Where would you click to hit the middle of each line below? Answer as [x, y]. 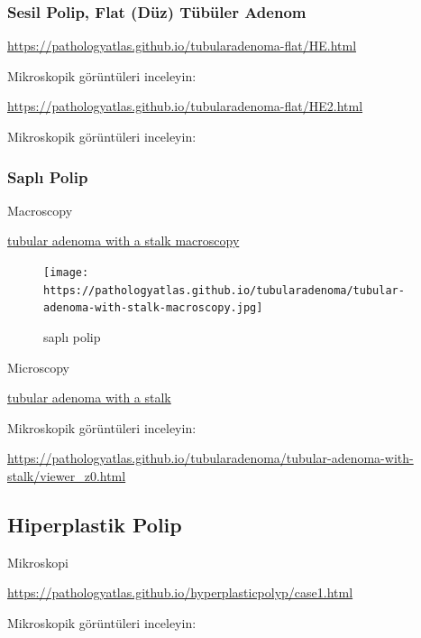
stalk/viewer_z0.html [67, 475]
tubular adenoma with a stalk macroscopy [124, 240]
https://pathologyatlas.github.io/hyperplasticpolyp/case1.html [180, 592]
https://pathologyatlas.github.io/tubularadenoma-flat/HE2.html [185, 106]
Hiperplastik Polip [95, 524]
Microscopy [38, 367]
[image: [66, 273]
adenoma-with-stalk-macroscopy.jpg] [153, 308]
